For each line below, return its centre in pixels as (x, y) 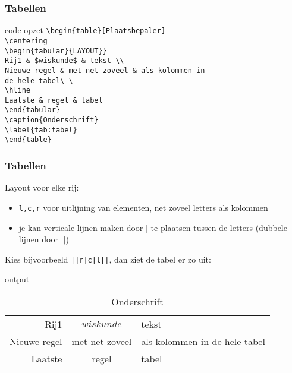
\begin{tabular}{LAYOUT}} (56, 51)
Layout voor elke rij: (42, 187)
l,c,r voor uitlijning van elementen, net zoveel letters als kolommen (143, 207)
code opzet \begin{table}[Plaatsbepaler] (85, 30)
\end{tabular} (33, 110)
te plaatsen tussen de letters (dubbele (219, 227)
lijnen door (38, 239)
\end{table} (28, 140)
